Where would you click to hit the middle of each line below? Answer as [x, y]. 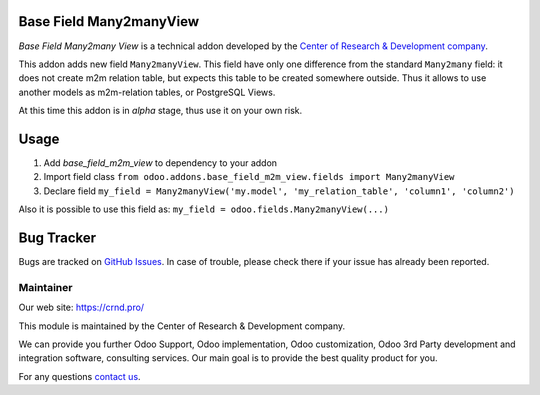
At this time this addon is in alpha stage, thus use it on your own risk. [160, 111]
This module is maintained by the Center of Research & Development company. [182, 326]
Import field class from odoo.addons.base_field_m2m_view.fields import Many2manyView [249, 177]
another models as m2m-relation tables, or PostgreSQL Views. [147, 92]
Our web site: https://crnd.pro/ [81, 307]
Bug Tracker [57, 237]
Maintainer [45, 287]
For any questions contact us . [79, 376]
